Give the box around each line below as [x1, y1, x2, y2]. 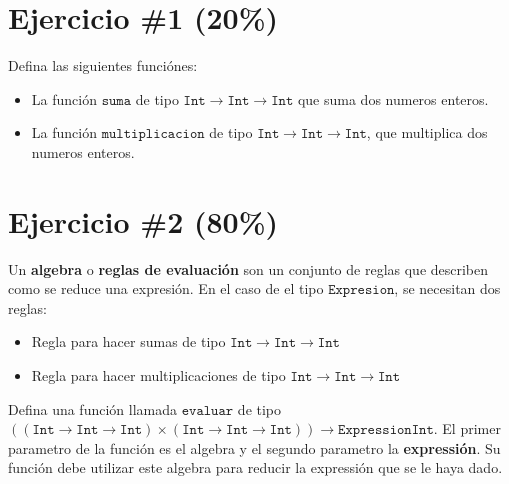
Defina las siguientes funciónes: [8, 55, 198, 76]
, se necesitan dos [394, 278, 501, 299]
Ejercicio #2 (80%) [8, 200, 279, 241]
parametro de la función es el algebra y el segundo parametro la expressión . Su [8, 437, 501, 458]
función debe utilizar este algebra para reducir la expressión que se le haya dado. [8, 457, 503, 478]
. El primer [433, 418, 501, 439]
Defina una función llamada [8, 398, 178, 419]
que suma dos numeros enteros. [297, 88, 489, 109]
